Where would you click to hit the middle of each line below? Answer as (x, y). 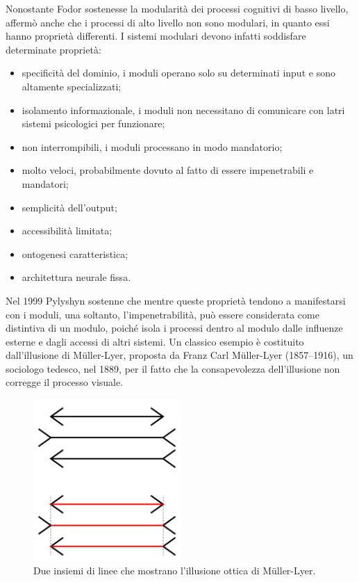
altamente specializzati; (72, 86)
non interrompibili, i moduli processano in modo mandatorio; (152, 146)
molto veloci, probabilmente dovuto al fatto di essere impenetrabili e (168, 170)
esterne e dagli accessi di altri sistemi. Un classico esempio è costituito (155, 341)
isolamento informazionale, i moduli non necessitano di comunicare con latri (183, 110)
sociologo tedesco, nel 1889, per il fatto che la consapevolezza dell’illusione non (173, 368)
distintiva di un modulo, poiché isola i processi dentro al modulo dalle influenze (174, 328)
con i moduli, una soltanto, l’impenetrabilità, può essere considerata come (162, 314)
